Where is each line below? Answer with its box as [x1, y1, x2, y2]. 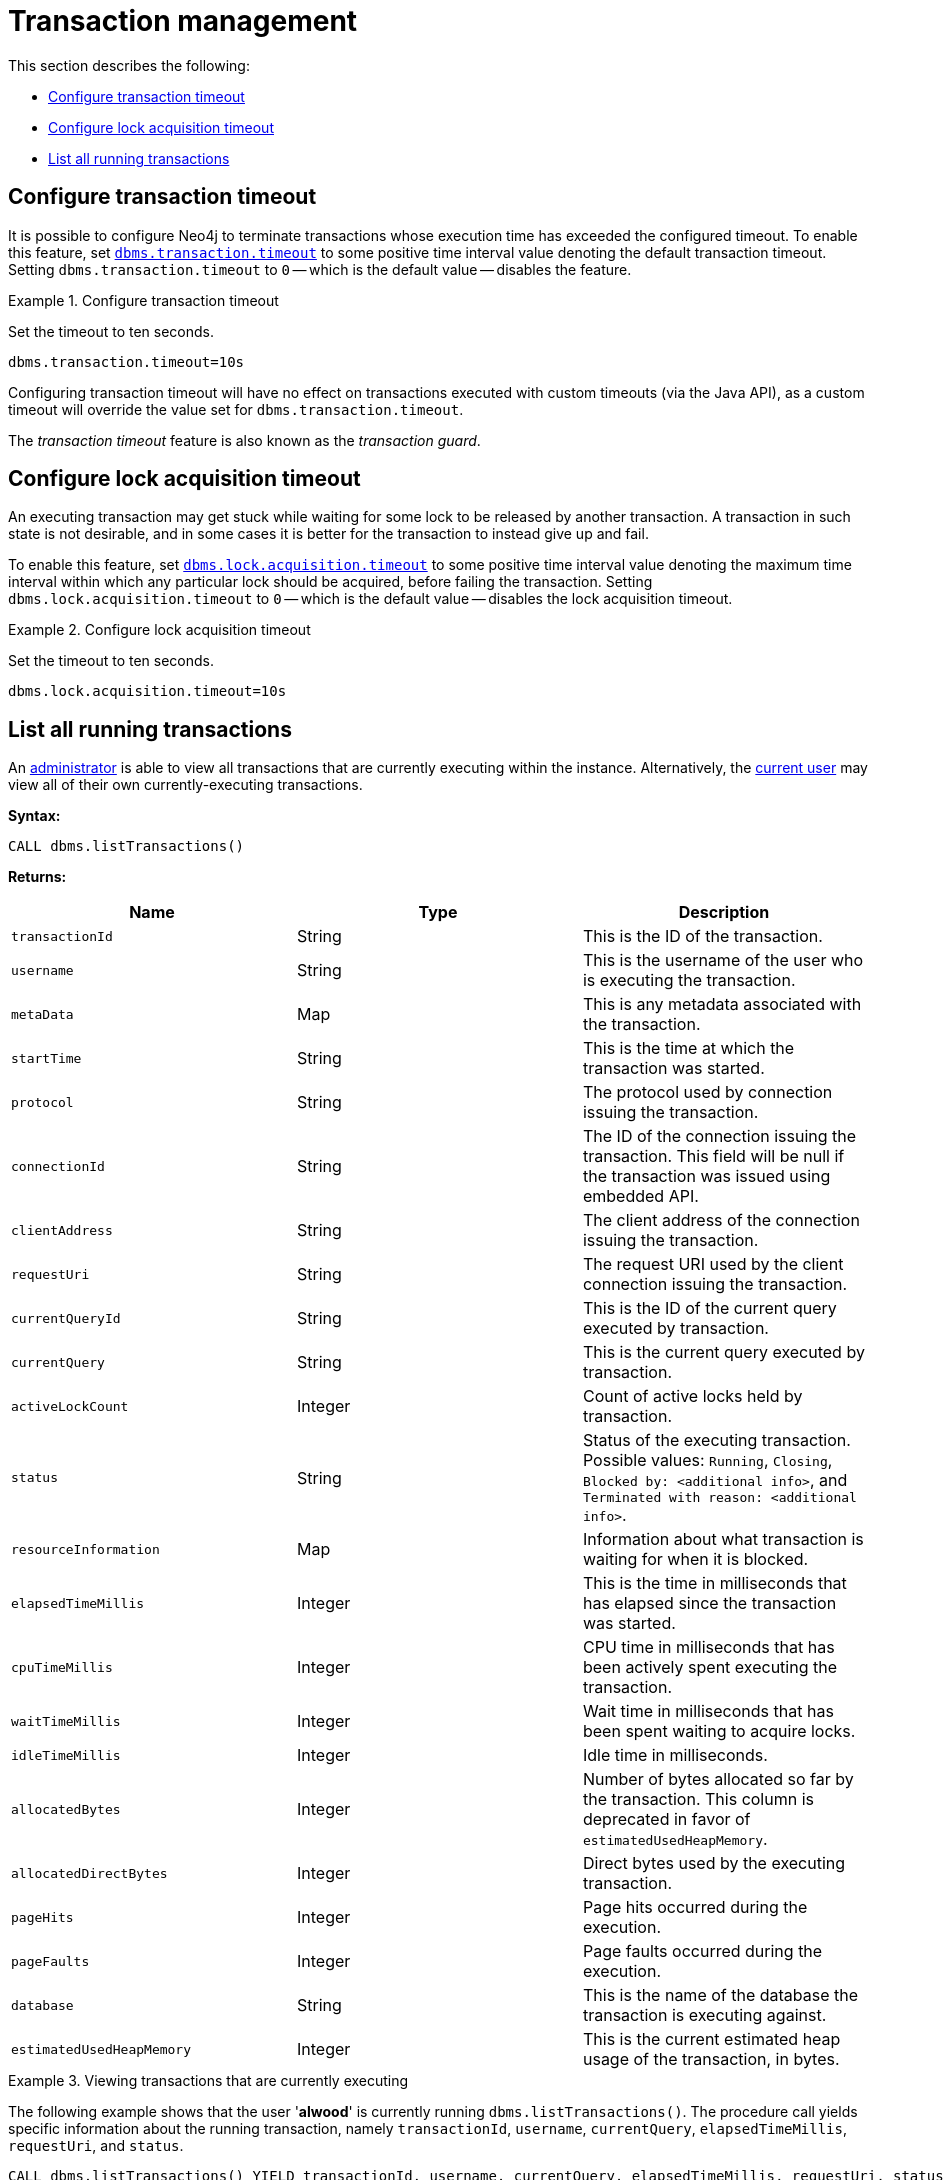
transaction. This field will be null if [582, 1146, 845, 1167]
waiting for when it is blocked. [582, 1549, 809, 1570]
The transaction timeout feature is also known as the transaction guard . [8, 431, 481, 449]
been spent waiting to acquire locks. [582, 1721, 856, 1742]
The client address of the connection [582, 1210, 860, 1231]
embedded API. [582, 1186, 699, 1207]
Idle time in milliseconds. [582, 1745, 768, 1766]
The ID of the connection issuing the [582, 1126, 857, 1147]
